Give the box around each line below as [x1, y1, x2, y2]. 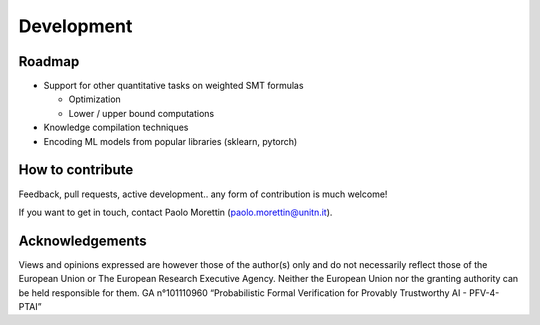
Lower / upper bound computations [68, 107, 215, 119]
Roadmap [18, 53, 80, 70]
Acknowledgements [18, 232, 147, 249]
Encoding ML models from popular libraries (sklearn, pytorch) [43, 135, 298, 147]
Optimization [68, 93, 122, 105]
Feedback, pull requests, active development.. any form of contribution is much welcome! [18, 188, 388, 200]
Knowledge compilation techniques [43, 121, 189, 134]
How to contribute [18, 161, 134, 179]
